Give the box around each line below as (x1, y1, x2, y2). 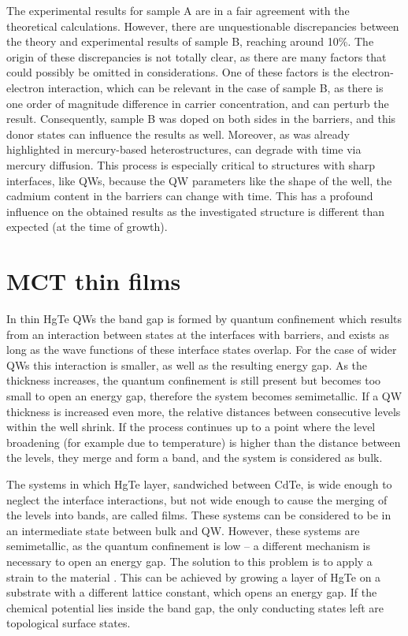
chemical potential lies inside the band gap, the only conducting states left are (6, 599, 384, 616)
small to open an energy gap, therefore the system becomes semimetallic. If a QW (6, 388, 402, 404)
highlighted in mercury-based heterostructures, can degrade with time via (6, 141, 362, 158)
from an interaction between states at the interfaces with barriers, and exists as (6, 325, 390, 342)
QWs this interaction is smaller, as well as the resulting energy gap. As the (6, 356, 368, 373)
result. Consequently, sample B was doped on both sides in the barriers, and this (6, 110, 396, 127)
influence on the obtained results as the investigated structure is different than (6, 203, 385, 219)
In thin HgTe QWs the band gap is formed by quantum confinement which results (6, 311, 402, 327)
